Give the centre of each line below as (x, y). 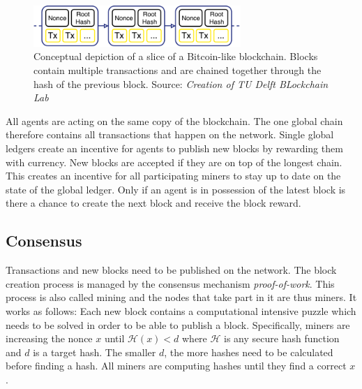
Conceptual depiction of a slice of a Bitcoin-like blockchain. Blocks (176, 56)
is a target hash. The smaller (95, 352)
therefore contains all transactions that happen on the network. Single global (170, 134)
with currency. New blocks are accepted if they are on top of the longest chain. (174, 162)
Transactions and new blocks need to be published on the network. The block (171, 270)
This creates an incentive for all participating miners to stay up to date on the (173, 176)
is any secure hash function (282, 338)
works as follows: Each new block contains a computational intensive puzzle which (181, 310)
